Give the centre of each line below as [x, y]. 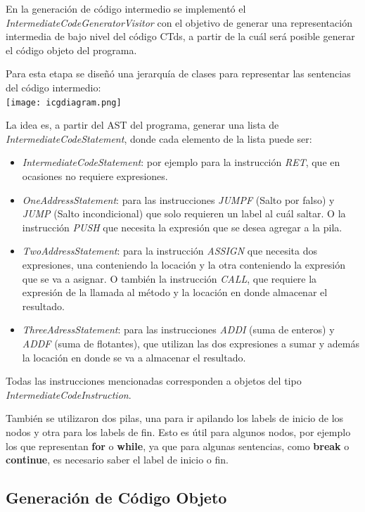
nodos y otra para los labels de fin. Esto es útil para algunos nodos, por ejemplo [178, 431]
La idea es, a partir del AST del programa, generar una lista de [142, 125]
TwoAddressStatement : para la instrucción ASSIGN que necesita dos [170, 251]
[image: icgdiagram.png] [64, 102]
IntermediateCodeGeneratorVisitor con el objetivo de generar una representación [179, 22]
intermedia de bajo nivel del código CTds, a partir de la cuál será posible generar [180, 36]
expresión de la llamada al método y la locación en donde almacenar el [175, 292]
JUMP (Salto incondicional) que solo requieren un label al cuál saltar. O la [184, 213]
